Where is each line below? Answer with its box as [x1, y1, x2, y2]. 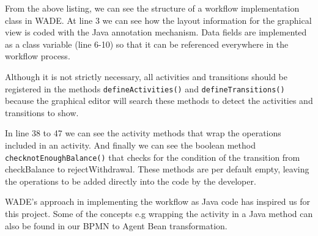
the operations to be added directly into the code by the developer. [5, 174, 256, 187]
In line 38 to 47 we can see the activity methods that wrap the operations [5, 127, 281, 139]
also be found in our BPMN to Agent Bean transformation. [5, 219, 227, 232]
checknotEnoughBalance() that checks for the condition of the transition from [5, 150, 300, 163]
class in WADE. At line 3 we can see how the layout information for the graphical [5, 13, 312, 26]
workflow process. [5, 50, 70, 62]
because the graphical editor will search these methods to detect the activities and [5, 94, 313, 107]
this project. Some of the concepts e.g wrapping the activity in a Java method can [5, 207, 313, 220]
